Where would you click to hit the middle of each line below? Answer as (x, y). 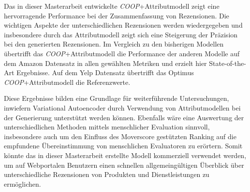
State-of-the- (228, 63)
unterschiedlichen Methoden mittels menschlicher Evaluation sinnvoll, (107, 127)
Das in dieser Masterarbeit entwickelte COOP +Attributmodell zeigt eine (112, 6)
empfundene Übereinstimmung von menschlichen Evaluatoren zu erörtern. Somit (123, 146)
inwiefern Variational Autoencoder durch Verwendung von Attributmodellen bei (122, 107)
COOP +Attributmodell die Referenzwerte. (67, 82)
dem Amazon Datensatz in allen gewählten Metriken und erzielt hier (105, 63)
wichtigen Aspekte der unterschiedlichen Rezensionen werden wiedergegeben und (123, 25)
